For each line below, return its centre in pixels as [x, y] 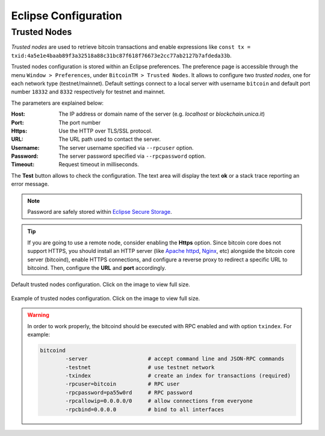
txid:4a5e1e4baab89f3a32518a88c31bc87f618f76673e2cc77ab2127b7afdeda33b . [121, 55]
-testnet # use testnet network [140, 367]
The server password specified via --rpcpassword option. [132, 156]
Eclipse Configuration [67, 16]
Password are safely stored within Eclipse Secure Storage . [100, 212]
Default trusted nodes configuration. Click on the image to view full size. [101, 285]
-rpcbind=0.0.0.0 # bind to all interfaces [145, 409]
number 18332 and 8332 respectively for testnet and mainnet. [88, 92]
